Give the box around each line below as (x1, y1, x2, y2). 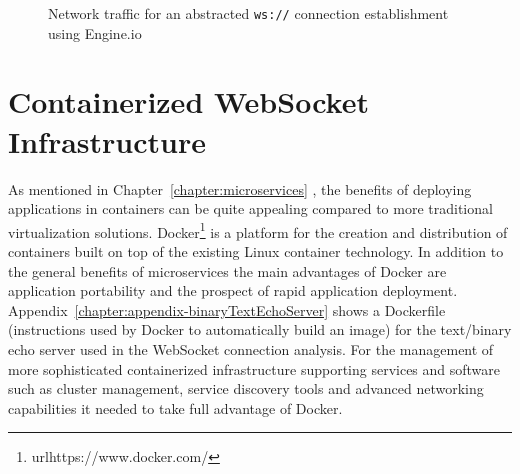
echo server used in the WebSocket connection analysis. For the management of (8, 338, 494, 359)
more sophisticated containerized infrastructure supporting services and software (8, 358, 501, 379)
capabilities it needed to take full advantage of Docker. (8, 397, 343, 418)
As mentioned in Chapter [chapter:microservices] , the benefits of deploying (8, 178, 472, 199)
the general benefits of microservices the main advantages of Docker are (8, 260, 447, 281)
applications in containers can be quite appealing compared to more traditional (8, 198, 493, 219)
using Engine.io (48, 22, 142, 43)
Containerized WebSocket (8, 81, 369, 122)
